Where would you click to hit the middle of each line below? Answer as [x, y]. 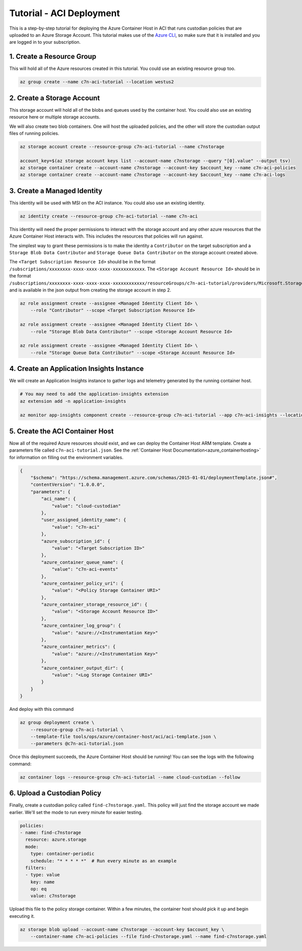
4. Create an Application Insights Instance [77, 369]
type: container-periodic [62, 854]
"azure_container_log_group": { [81, 626]
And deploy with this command [42, 709]
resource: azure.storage [56, 840]
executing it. [22, 916]
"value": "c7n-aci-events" [85, 569]
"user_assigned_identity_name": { [84, 520]
